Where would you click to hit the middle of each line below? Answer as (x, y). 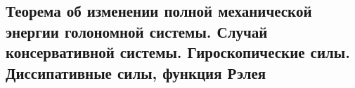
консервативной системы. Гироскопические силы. (178, 52)
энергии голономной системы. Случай (137, 31)
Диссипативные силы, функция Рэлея (136, 72)
